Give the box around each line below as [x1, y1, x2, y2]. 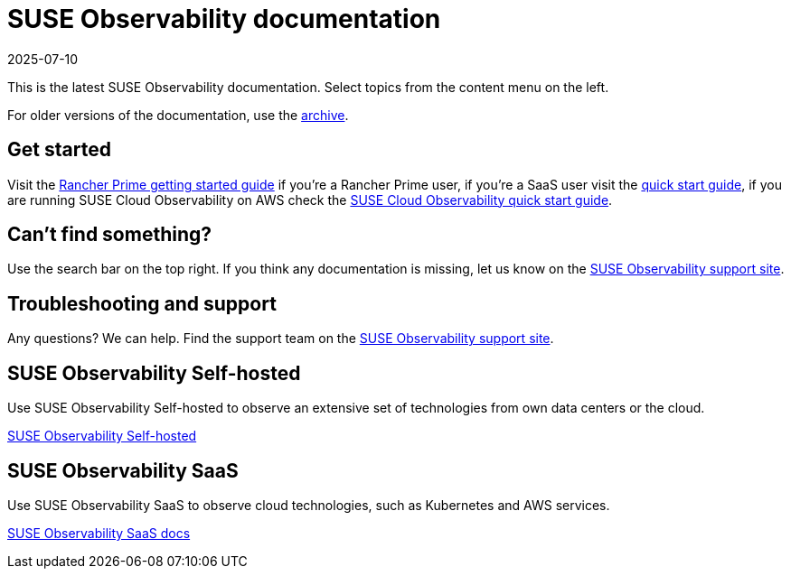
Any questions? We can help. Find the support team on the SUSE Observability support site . [7, 330, 554, 347]
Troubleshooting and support [7, 292, 277, 315]
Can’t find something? [7, 223, 212, 246]
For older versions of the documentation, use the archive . [7, 107, 349, 123]
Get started [7, 138, 111, 162]
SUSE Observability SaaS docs [7, 525, 191, 541]
